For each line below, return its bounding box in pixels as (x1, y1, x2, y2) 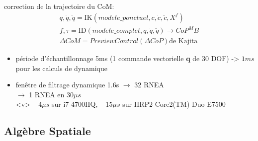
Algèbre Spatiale (4, 123, 91, 139)
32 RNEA (134, 79, 164, 90)
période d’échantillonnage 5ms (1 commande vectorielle (15, 53, 184, 64)
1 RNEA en (29, 89, 65, 99)
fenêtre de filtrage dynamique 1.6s (15, 79, 119, 90)
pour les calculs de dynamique (15, 63, 107, 73)
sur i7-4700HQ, (51, 99, 98, 109)
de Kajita (169, 38, 198, 45)
